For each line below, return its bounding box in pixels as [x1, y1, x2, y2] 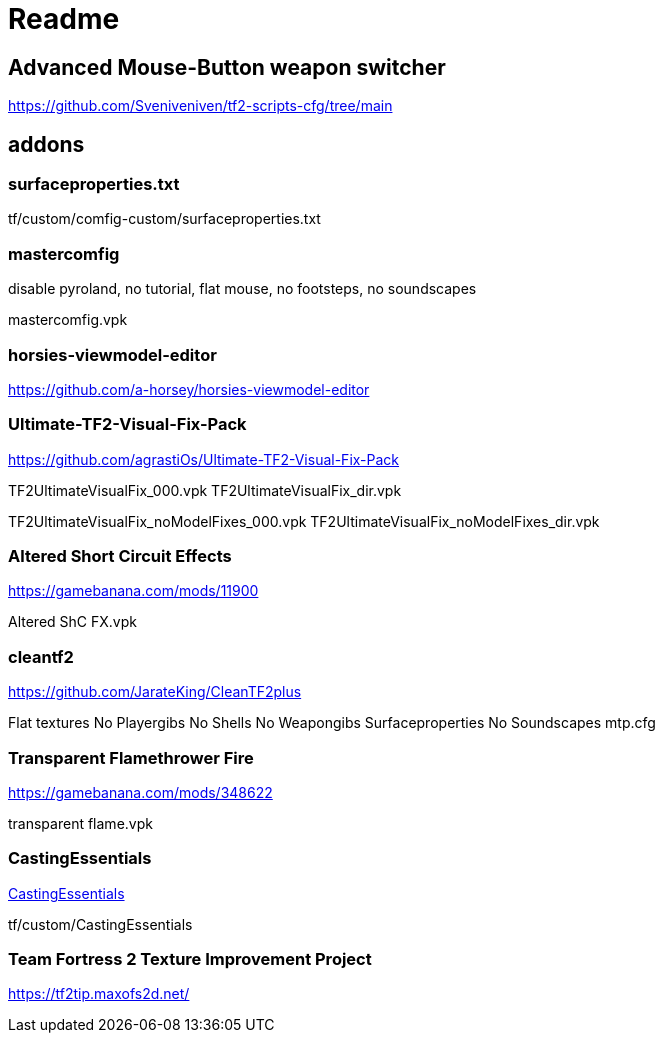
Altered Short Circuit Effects [8, 546, 232, 567]
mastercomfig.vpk [8, 311, 128, 329]
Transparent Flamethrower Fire [8, 747, 254, 768]
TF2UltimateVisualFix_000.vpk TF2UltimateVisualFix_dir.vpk [8, 481, 402, 499]
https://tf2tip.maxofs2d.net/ [8, 985, 190, 1003]
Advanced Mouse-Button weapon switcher [8, 54, 446, 80]
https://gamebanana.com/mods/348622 [8, 783, 273, 801]
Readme [8, 2, 120, 36]
